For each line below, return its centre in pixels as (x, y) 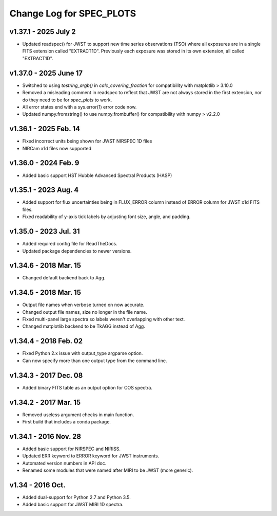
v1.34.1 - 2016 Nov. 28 (45, 437)
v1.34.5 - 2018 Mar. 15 (45, 292)
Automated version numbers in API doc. (64, 463)
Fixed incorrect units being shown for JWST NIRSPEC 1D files (87, 141)
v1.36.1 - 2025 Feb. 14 (45, 129)
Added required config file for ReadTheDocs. (70, 244)
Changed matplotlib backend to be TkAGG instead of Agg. (84, 326)
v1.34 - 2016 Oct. (37, 485)
